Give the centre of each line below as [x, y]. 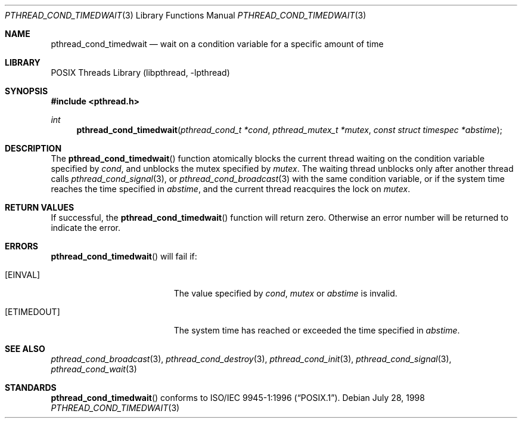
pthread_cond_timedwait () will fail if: [124, 256]
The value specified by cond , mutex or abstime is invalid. [285, 293]
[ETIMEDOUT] [32, 312]
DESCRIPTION [33, 148]
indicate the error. [86, 228]
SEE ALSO [25, 349]
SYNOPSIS [27, 91]
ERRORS [22, 246]
